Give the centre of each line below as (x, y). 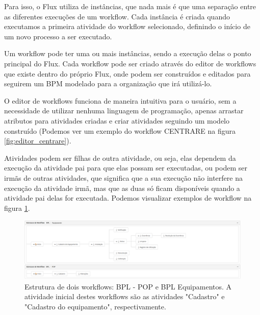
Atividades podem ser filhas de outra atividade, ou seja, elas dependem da (120, 157)
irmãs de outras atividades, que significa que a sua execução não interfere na (123, 177)
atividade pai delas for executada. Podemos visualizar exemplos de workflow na (128, 198)
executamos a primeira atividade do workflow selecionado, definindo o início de (127, 26)
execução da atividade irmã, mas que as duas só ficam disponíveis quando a (122, 188)
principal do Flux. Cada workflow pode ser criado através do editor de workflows (130, 63)
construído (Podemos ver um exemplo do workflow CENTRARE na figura (120, 130)
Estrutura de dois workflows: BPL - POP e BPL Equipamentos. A (128, 286)
